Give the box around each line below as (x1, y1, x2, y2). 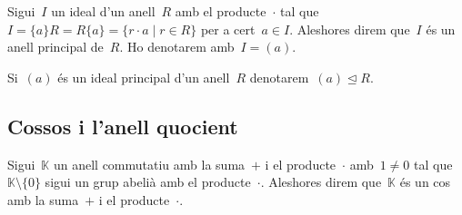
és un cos (399, 172, 451, 191)
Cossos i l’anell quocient (7, 112, 238, 140)
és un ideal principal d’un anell (57, 67, 230, 86)
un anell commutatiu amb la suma (53, 154, 246, 173)
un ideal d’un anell (51, 2, 156, 20)
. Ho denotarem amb (119, 37, 235, 56)
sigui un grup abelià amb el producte (45, 172, 251, 191)
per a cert (200, 19, 256, 38)
